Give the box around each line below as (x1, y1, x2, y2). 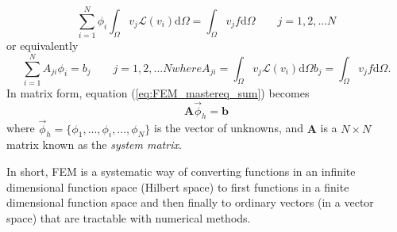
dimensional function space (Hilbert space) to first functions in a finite (6, 178, 349, 195)
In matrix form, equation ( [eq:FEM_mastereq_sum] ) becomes (6, 84, 310, 101)
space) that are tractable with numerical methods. (6, 209, 251, 226)
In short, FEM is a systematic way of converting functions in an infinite (6, 163, 356, 180)
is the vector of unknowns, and (153, 120, 304, 136)
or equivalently (6, 37, 79, 54)
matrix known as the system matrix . (6, 136, 182, 153)
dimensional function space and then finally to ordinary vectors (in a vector (6, 194, 374, 211)
